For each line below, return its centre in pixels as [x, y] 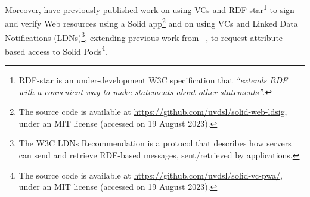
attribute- [268, 37]
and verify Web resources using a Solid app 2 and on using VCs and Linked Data [151, 22]
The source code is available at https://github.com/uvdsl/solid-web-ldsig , [153, 112]
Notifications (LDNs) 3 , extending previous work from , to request [126, 36]
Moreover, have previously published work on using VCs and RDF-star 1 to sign [150, 9]
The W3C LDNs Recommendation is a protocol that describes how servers [155, 143]
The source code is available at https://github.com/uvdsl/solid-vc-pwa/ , [151, 175]
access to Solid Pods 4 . [68, 50]
